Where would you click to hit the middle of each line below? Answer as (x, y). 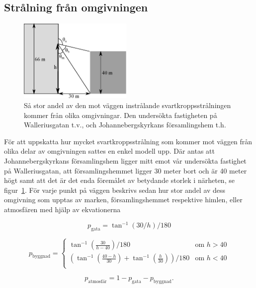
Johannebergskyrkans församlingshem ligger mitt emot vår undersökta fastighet (125, 160)
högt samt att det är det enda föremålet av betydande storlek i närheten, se (119, 180)
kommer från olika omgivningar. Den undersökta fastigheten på (121, 115)
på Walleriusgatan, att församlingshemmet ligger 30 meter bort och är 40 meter (126, 170)
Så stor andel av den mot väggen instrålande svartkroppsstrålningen (128, 105)
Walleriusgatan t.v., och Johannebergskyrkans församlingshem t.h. (125, 125)
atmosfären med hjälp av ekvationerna (62, 209)
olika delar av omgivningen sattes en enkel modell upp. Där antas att (110, 151)
